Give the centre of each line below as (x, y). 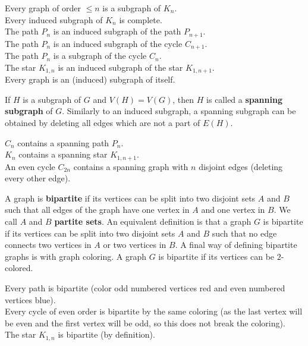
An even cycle (30, 166)
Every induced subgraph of (54, 19)
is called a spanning (244, 99)
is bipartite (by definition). (106, 334)
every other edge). (38, 178)
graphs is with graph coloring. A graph (76, 256)
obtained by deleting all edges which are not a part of (103, 122)
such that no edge (244, 233)
